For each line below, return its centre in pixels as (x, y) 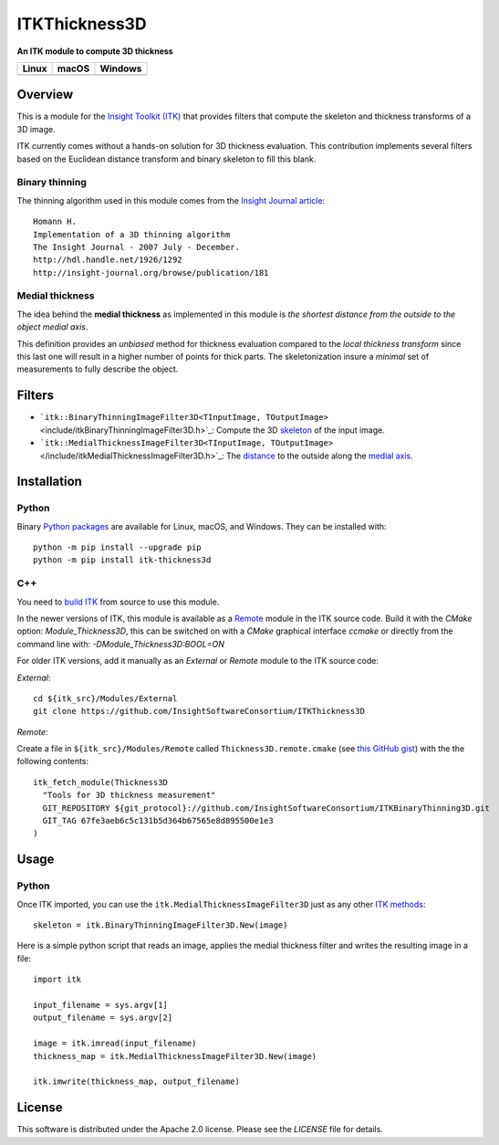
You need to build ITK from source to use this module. (118, 602)
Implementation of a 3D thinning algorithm (132, 234)
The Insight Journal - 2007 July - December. (137, 247)
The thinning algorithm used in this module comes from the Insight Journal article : (171, 200)
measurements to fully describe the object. (98, 369)
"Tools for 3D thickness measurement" (129, 795)
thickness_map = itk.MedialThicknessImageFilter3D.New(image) (175, 1056)
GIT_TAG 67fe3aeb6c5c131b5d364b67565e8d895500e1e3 (158, 821)
